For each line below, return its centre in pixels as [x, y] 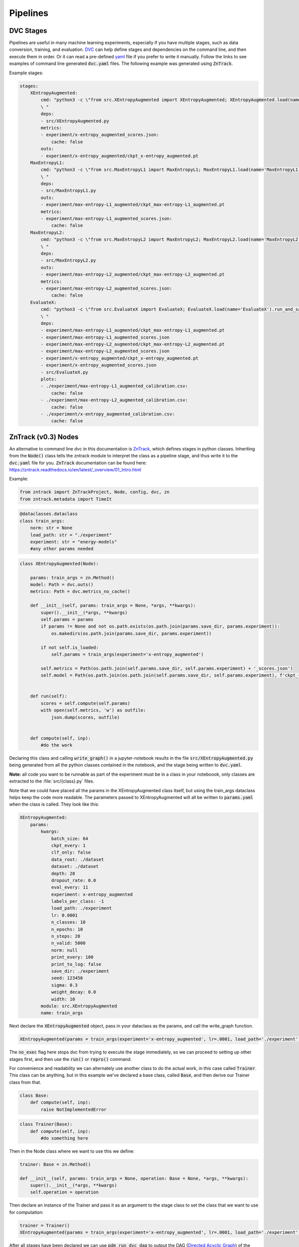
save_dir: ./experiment [80, 971]
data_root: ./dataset [77, 859]
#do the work [57, 745]
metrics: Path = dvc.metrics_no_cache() [80, 592]
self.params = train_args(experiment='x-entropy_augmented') [127, 654]
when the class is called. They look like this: [54, 804]
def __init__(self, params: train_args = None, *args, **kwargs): [113, 606]
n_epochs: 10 [67, 929]
